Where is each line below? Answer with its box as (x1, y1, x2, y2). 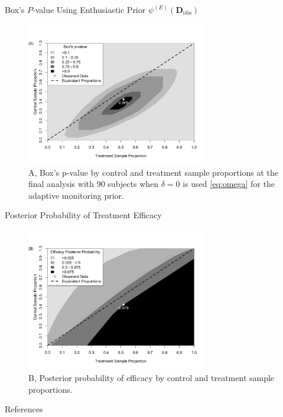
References (5, 403, 43, 415)
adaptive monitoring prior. (28, 189, 124, 201)
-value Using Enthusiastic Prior (32, 4, 146, 15)
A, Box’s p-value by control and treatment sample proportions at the (28, 166, 278, 178)
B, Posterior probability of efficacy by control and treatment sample (28, 371, 275, 383)
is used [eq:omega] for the (183, 178, 275, 190)
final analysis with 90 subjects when (28, 178, 159, 190)
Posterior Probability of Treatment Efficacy (5, 209, 162, 221)
